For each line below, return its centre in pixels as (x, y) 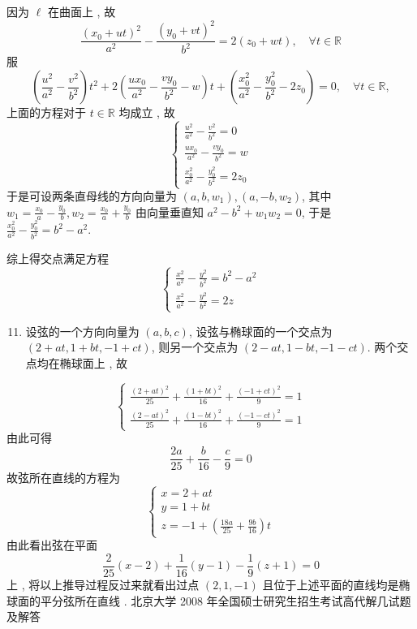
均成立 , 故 (147, 112)
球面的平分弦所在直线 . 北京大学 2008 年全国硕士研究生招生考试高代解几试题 (209, 600)
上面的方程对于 (46, 112)
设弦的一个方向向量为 (82, 331)
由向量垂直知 (169, 211)
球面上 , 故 (99, 362)
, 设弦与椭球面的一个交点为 (260, 331)
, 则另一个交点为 (195, 347)
